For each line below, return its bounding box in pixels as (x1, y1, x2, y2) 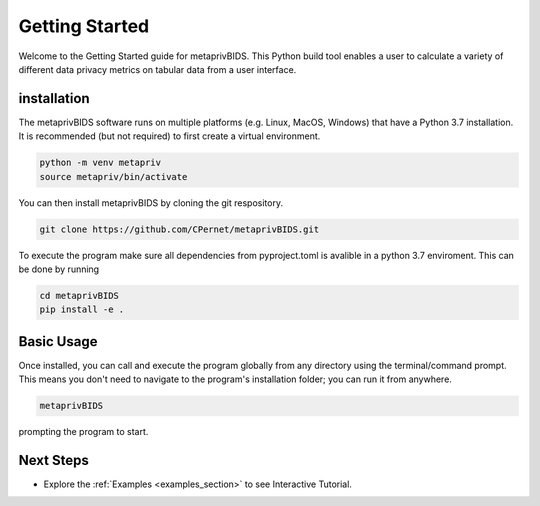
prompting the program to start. (18, 426, 149, 438)
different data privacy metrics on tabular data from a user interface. (18, 63, 297, 75)
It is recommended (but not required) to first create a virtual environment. (18, 130, 321, 142)
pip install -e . (39, 304, 125, 315)
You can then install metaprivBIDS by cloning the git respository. (18, 196, 284, 209)
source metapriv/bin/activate (39, 171, 188, 182)
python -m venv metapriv (39, 157, 162, 169)
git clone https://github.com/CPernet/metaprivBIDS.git (39, 223, 320, 235)
